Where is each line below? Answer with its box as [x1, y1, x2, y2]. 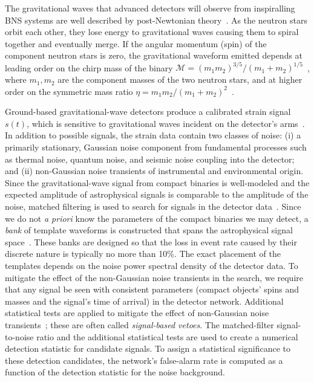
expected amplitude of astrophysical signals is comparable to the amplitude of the [5, 188, 309, 201]
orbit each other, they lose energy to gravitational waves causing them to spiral [5, 25, 299, 38]
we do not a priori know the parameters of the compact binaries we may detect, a [5, 212, 309, 224]
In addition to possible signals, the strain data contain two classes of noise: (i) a [5, 129, 301, 141]
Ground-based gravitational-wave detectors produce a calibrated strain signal [5, 105, 291, 118]
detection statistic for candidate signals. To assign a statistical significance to [5, 342, 291, 355]
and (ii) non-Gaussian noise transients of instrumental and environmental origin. [5, 164, 304, 177]
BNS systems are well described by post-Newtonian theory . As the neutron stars [5, 13, 307, 26]
